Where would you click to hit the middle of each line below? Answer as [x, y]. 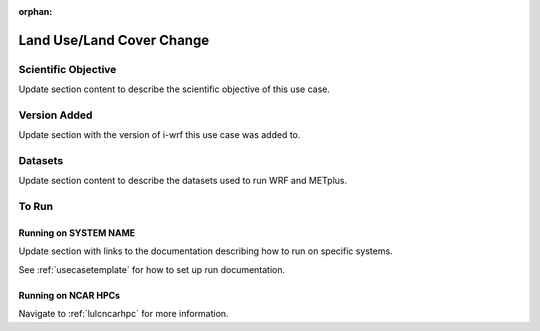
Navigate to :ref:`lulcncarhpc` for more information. [123, 314]
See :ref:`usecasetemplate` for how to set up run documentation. [152, 269]
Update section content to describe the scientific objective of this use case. [174, 89]
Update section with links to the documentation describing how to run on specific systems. [206, 251]
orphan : [35, 11]
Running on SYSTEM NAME [76, 233]
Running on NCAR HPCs [69, 295]
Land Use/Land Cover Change [114, 40]
